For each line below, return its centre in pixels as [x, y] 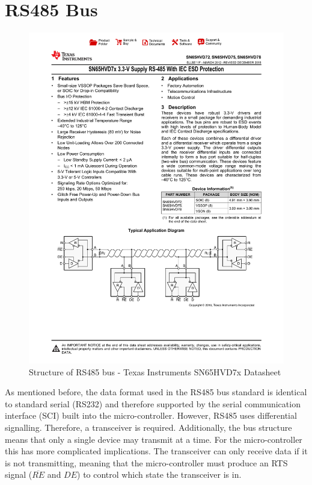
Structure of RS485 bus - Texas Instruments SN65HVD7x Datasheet [155, 371]
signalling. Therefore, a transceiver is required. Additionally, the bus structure [148, 427]
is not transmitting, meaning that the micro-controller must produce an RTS [146, 462]
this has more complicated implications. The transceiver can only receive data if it [156, 451]
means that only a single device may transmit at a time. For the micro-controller [154, 439]
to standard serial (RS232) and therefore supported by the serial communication [153, 403]
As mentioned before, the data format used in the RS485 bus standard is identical [156, 392]
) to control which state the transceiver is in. [159, 474]
